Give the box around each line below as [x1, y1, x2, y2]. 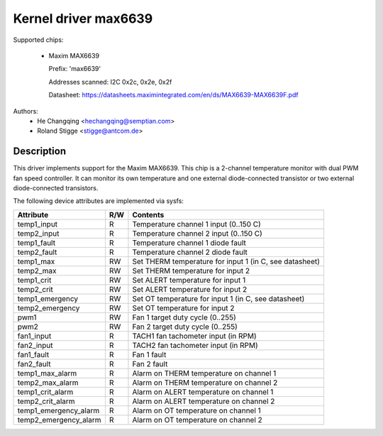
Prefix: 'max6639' [48, 65, 101, 73]
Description [13, 146, 67, 158]
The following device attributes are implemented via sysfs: [13, 197, 184, 205]
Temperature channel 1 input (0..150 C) [132, 219, 262, 229]
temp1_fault [17, 238, 56, 248]
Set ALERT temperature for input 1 [132, 275, 246, 285]
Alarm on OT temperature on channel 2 [132, 415, 262, 425]
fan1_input [17, 331, 52, 341]
